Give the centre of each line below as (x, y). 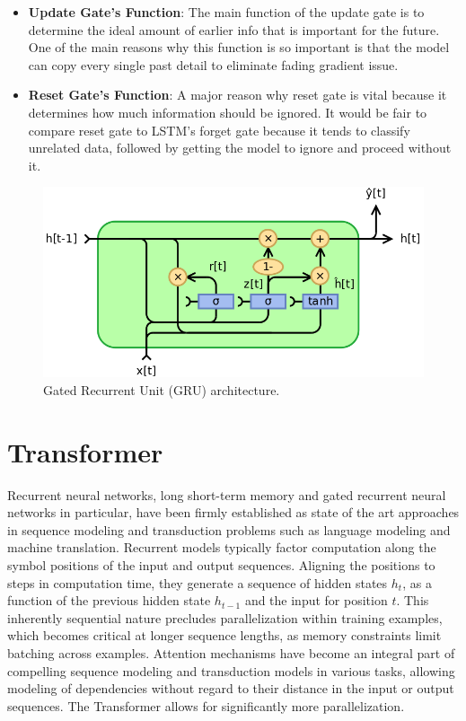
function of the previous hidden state (109, 600)
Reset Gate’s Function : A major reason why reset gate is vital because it (237, 95)
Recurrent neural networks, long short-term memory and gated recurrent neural (227, 494)
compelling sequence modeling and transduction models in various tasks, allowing (231, 670)
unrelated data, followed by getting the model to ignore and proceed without (240, 148)
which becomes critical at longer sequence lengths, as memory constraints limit (224, 635)
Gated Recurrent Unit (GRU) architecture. (162, 389)
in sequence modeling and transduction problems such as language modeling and (229, 529)
